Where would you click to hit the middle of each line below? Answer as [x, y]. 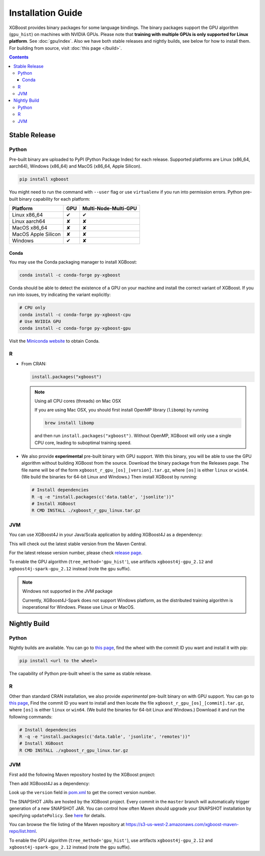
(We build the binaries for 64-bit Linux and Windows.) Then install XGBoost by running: [109, 477]
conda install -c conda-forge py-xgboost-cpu [75, 314]
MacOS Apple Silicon [36, 234]
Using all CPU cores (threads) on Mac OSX [78, 401]
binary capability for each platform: [54, 199]
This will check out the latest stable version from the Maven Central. [78, 544]
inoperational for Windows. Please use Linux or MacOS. [79, 607]
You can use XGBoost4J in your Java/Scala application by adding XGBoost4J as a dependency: [106, 535]
